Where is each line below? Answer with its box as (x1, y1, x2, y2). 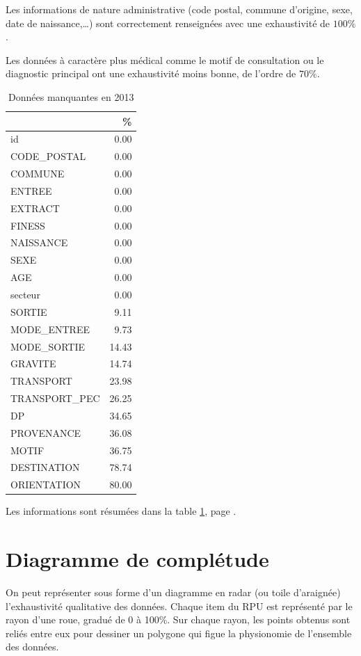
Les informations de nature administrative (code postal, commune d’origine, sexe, (6, 2, 353, 16)
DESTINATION (10, 460, 80, 474)
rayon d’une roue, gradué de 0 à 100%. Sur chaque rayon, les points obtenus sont (6, 612, 351, 627)
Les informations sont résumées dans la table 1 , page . (6, 504, 236, 518)
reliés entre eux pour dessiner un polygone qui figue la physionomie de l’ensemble (6, 625, 352, 640)
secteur (10, 287, 40, 301)
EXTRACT (10, 200, 60, 215)
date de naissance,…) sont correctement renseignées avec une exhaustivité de (6, 15, 330, 30)
